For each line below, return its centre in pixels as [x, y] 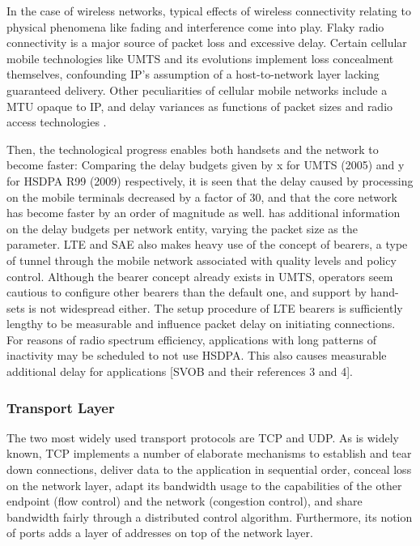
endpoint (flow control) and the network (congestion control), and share [185, 501]
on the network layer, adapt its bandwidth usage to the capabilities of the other [204, 485]
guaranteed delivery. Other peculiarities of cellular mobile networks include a [197, 90]
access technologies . [57, 122]
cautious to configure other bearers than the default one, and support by [187, 292]
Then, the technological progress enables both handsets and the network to [193, 149]
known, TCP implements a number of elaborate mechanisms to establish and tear [209, 453]
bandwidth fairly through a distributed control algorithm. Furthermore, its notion [210, 516]
